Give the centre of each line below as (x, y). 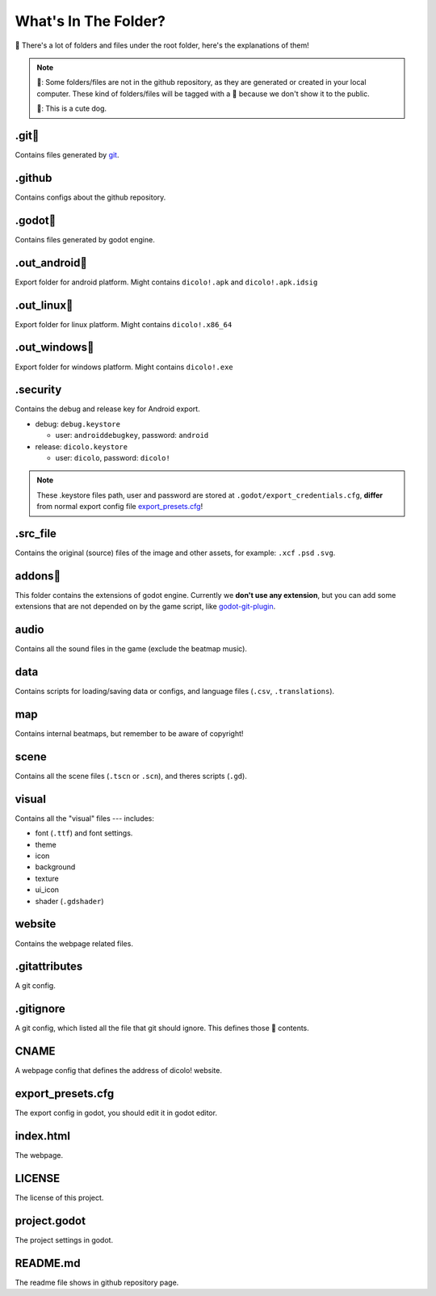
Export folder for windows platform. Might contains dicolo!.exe (124, 367)
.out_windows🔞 (55, 347)
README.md (48, 1263)
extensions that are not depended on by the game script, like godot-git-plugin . (145, 607)
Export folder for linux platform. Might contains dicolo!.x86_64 (124, 324)
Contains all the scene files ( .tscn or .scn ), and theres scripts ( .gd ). (131, 776)
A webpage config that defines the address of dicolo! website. (118, 1071)
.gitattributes (49, 967)
